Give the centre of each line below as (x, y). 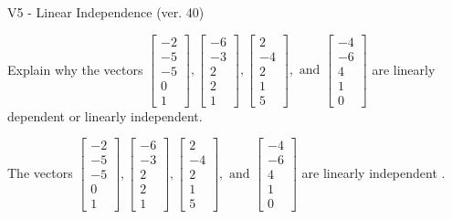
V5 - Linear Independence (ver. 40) (106, 12)
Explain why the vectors (75, 69)
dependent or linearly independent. (105, 115)
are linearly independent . (373, 172)
